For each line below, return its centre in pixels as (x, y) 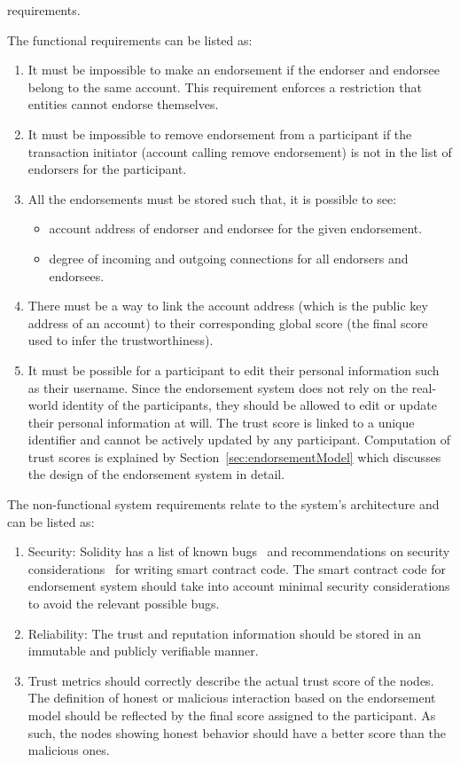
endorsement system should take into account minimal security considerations (239, 586)
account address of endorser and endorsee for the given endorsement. (236, 228)
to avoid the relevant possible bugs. (124, 604)
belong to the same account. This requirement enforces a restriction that (225, 86)
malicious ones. (69, 750)
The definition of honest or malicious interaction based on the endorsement (232, 698)
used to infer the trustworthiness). (121, 340)
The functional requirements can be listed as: (130, 39)
